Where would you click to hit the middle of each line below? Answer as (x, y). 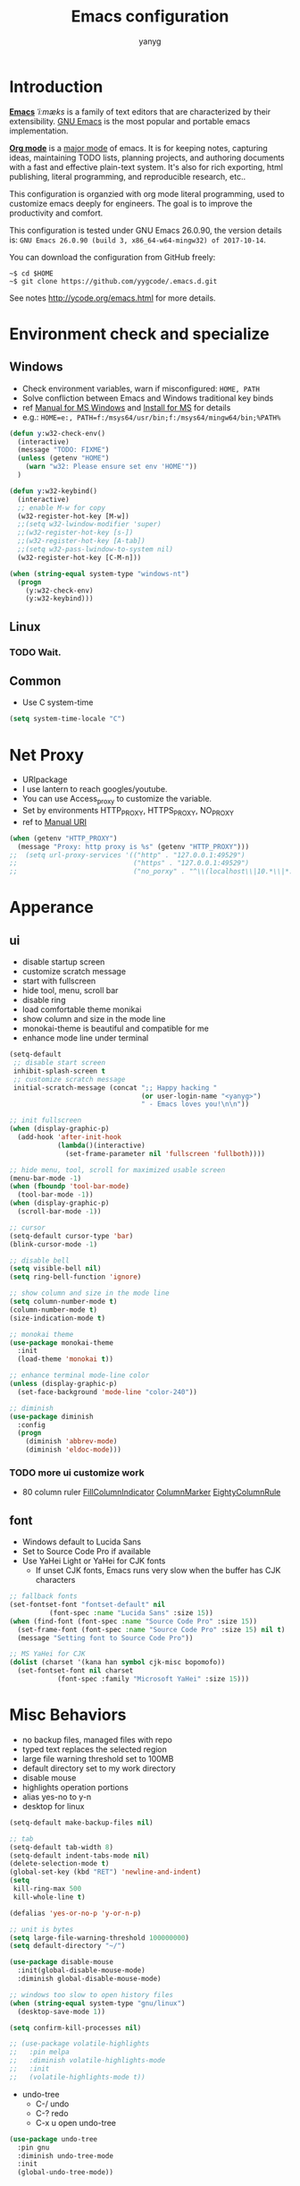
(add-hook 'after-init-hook (70, 1137)
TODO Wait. (35, 652)
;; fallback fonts (43, 1596)
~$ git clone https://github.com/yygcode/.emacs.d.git (113, 281)
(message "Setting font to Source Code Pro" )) (105, 1638)
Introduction (56, 86)
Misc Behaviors (68, 1715)
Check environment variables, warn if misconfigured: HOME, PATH (141, 388)
